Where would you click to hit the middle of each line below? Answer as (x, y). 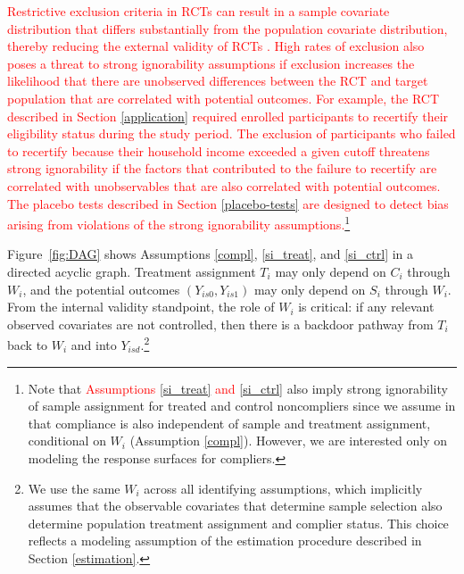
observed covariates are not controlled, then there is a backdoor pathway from (220, 324)
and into (94, 345)
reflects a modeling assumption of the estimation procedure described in (225, 541)
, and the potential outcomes (101, 289)
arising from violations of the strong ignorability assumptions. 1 (179, 223)
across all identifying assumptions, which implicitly (283, 488)
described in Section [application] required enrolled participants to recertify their (228, 116)
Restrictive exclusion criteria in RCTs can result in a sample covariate (199, 11)
